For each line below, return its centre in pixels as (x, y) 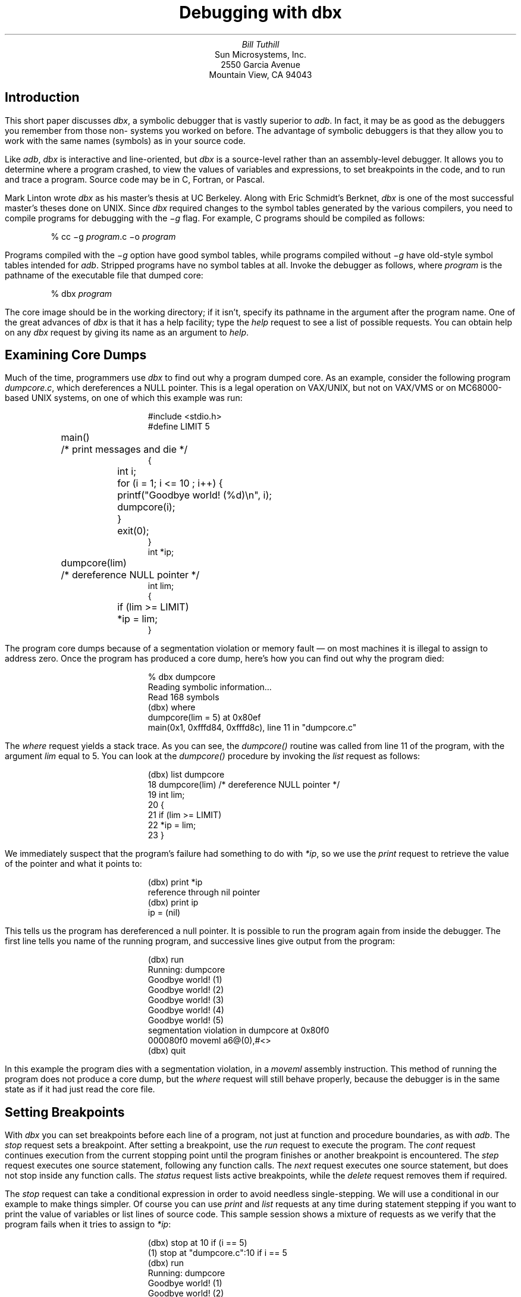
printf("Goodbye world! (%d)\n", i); (195, 495)
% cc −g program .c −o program (113, 236)
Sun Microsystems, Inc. (260, 54)
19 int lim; (166, 795)
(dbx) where (172, 707)
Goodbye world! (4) (186, 1010)
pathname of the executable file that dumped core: (104, 275)
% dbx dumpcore (182, 677)
